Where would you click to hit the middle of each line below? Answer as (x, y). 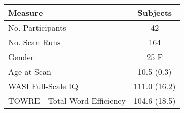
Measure (26, 12)
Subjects (155, 12)
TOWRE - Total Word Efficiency (67, 101)
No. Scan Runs (34, 42)
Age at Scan (30, 71)
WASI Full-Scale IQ (43, 86)
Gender (21, 57)
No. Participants (37, 27)
